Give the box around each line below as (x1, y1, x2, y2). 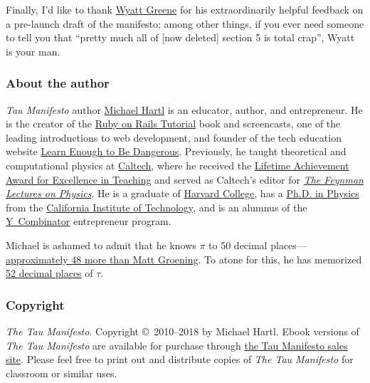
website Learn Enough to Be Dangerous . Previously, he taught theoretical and (6, 144, 347, 159)
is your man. (6, 43, 60, 58)
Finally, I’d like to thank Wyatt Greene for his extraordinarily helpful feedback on (6, 2, 364, 16)
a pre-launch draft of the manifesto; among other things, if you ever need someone (6, 16, 364, 31)
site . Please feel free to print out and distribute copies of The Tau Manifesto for (6, 352, 354, 367)
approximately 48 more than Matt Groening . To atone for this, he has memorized (6, 251, 362, 266)
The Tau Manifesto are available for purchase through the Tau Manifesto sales (6, 337, 348, 352)
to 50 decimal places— (208, 237, 307, 252)
